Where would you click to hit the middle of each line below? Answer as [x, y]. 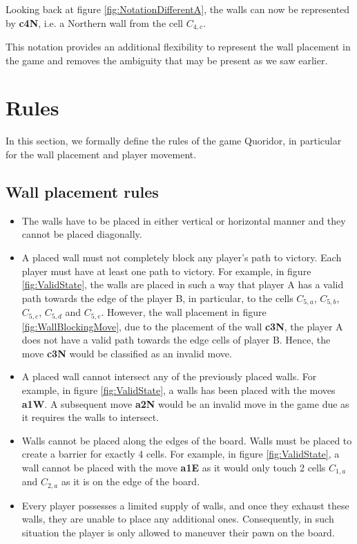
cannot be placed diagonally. [82, 234]
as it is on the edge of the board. [131, 481]
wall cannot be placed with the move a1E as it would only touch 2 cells [174, 467]
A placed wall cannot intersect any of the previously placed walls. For [169, 376]
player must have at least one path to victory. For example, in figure [166, 271]
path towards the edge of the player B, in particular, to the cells [157, 298]
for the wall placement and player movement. [101, 154]
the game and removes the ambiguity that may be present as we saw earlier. [167, 60]
